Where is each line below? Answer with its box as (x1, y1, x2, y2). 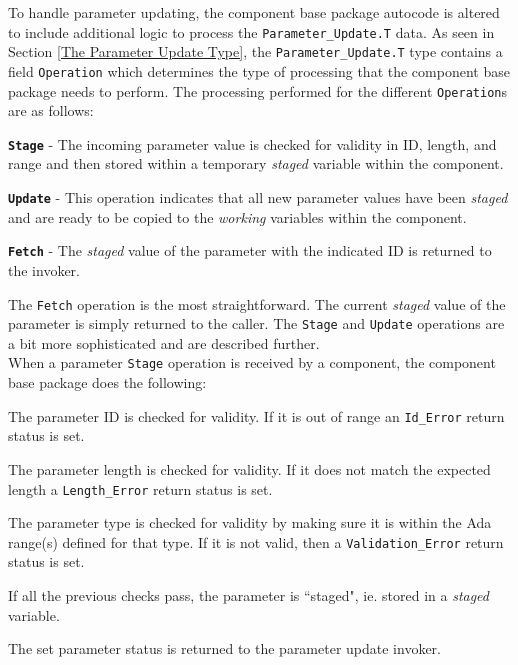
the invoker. (8, 259, 80, 280)
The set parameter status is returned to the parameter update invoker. (8, 638, 442, 659)
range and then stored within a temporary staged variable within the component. (8, 153, 504, 174)
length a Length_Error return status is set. (8, 478, 273, 499)
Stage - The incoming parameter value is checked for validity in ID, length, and (8, 133, 497, 154)
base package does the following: (8, 372, 207, 393)
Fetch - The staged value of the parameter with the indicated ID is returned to (8, 240, 492, 261)
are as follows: (8, 100, 94, 121)
